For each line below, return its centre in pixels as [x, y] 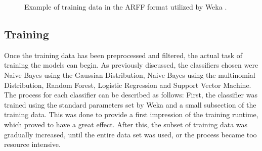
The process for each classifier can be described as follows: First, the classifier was [131, 95]
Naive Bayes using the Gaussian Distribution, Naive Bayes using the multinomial [130, 74]
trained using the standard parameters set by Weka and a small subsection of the [130, 104]
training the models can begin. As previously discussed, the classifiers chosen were [131, 65]
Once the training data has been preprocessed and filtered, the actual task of [123, 55]
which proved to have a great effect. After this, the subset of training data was [126, 124]
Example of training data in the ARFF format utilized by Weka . [126, 7]
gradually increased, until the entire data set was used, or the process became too [130, 134]
